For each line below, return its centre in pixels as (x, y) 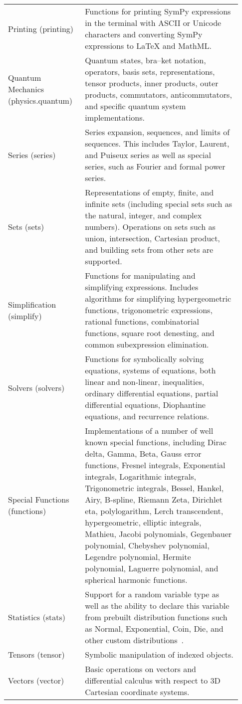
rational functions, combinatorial (142, 321)
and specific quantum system (135, 106)
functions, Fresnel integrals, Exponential (155, 465)
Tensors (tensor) (36, 654)
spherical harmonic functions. (136, 580)
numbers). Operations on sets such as (150, 227)
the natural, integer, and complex (143, 215)
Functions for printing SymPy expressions (158, 11)
